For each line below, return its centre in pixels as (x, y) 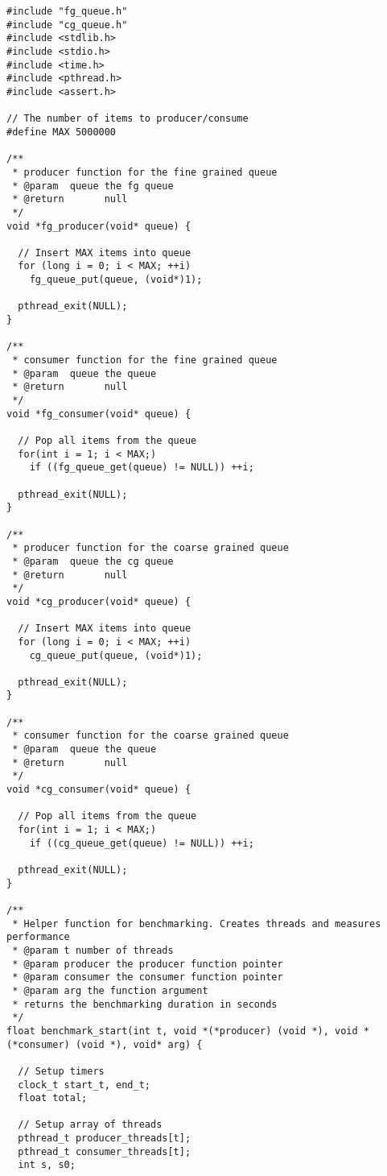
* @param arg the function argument (110, 990)
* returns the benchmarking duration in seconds (145, 1004)
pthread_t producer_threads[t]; (105, 1139)
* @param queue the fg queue (93, 186)
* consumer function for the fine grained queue (145, 360)
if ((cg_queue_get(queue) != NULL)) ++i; (142, 843)
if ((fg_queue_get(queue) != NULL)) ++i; (142, 468)
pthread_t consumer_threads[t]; (105, 1151)
